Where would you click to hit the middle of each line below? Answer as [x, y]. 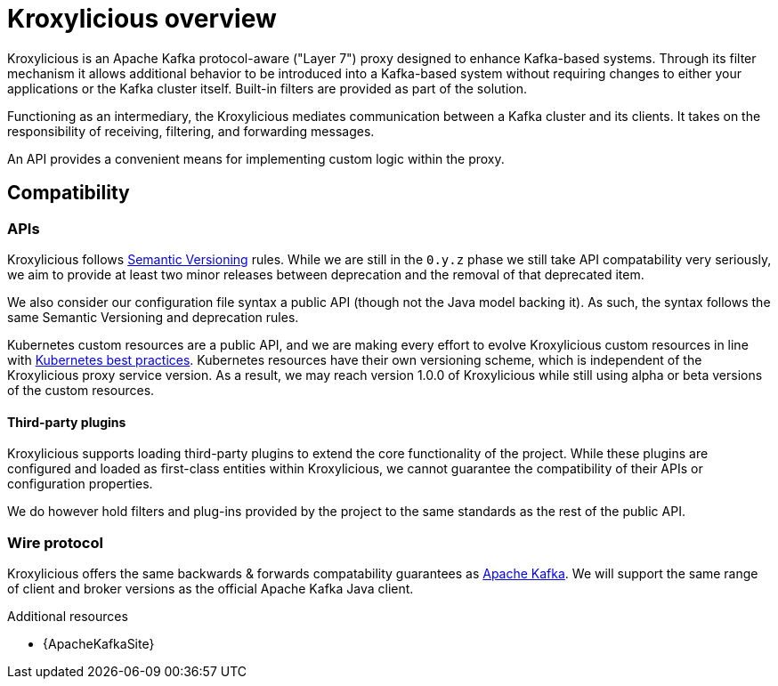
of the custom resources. [81, 390]
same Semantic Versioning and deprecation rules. [153, 317]
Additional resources [68, 616]
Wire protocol [55, 542]
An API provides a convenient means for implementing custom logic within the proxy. [256, 158]
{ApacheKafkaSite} [99, 643]
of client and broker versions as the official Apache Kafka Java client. [211, 588]
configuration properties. [80, 484]
